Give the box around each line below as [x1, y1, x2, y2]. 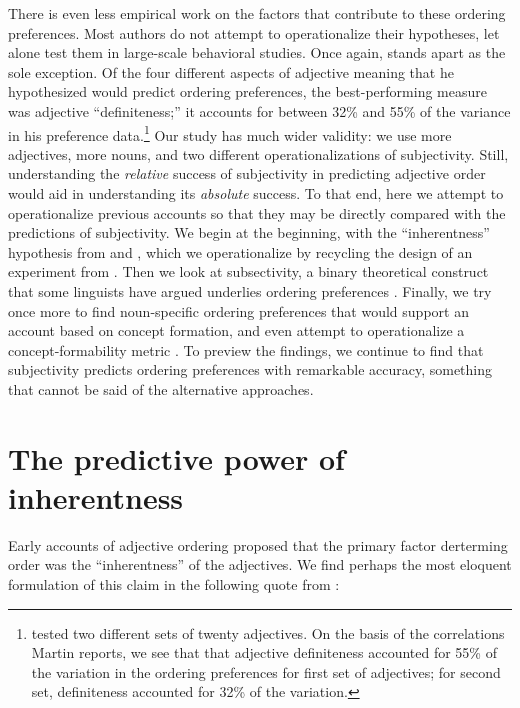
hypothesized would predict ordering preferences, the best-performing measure [8, 81, 487, 102]
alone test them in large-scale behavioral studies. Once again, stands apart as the [8, 42, 506, 63]
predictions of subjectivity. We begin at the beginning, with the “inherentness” [8, 222, 490, 243]
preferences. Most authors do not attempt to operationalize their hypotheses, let [8, 22, 500, 43]
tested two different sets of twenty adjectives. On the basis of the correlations [31, 622, 505, 643]
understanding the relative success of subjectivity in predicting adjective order [8, 163, 486, 184]
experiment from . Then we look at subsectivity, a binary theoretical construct [8, 261, 489, 282]
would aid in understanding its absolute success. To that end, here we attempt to [8, 183, 504, 203]
